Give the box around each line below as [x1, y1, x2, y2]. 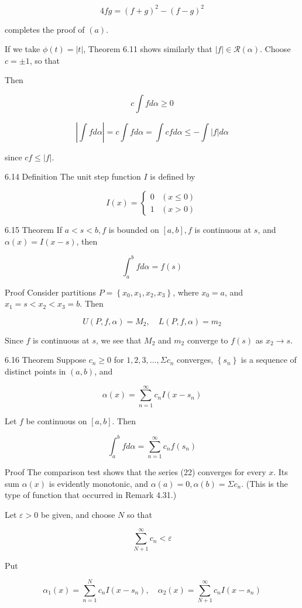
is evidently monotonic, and [49, 477, 148, 489]
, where [173, 286, 199, 298]
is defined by [150, 170, 195, 183]
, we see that [95, 334, 142, 346]
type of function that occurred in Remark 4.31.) [5, 489, 177, 501]
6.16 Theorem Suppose [5, 353, 86, 366]
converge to [187, 334, 228, 346]
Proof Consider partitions [5, 286, 97, 298]
